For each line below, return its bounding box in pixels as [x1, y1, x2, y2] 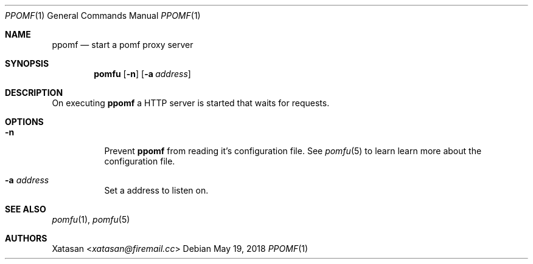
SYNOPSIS [5, 58, 49, 69]
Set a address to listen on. [104, 185, 209, 195]
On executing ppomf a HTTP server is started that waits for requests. [52, 98, 330, 108]
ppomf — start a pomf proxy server [52, 39, 193, 50]
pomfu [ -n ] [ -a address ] [94, 69, 191, 79]
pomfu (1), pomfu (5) [52, 214, 130, 225]
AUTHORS [5, 233, 47, 243]
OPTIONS [5, 117, 44, 127]
